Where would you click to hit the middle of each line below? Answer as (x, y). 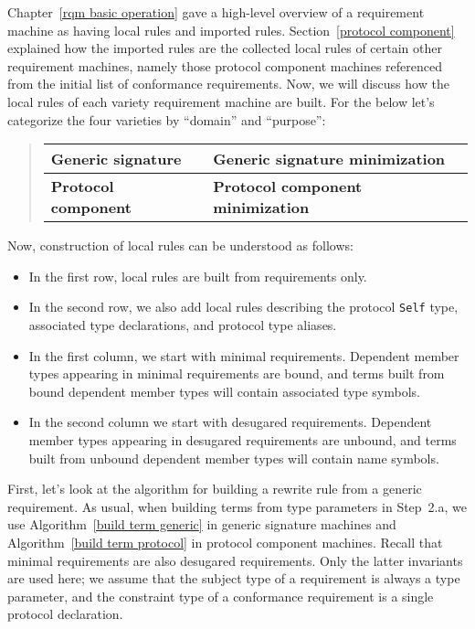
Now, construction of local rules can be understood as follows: (180, 245)
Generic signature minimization (329, 159)
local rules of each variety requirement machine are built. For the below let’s (221, 101)
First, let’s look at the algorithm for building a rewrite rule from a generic (215, 489)
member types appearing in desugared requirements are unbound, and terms (243, 439)
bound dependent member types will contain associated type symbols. (224, 391)
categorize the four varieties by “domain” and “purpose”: (167, 119)
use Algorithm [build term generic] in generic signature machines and (202, 524)
